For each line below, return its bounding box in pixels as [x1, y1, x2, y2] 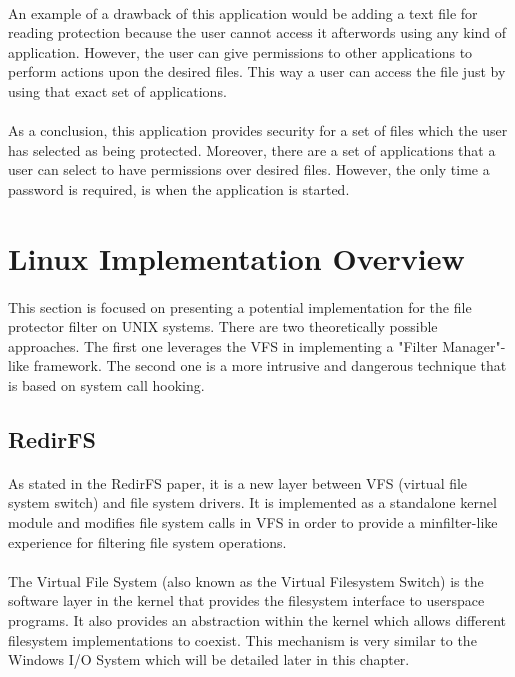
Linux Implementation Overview [8, 237, 465, 278]
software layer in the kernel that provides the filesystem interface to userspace [8, 590, 485, 611]
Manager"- [442, 335, 506, 356]
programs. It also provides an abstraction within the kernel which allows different [8, 610, 507, 630]
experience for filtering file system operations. [8, 531, 287, 552]
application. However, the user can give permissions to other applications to [8, 41, 473, 62]
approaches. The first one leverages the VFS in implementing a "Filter [8, 335, 438, 356]
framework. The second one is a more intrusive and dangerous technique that [33, 355, 507, 376]
